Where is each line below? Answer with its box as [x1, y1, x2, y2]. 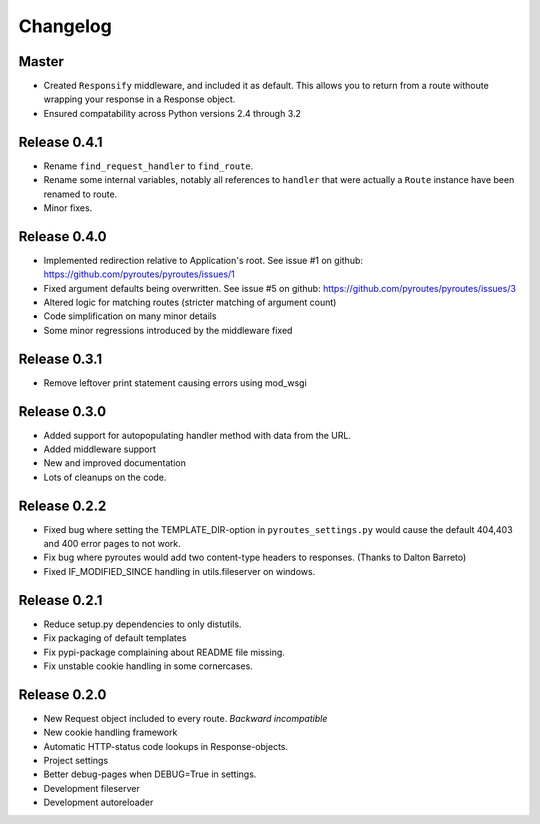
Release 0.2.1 [18, 591, 103, 609]
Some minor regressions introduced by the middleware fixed [43, 324, 293, 336]
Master [18, 53, 65, 70]
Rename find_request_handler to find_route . [43, 160, 254, 172]
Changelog [18, 15, 112, 37]
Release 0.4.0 [18, 228, 107, 245]
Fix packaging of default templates [43, 632, 187, 644]
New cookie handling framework [43, 726, 178, 739]
